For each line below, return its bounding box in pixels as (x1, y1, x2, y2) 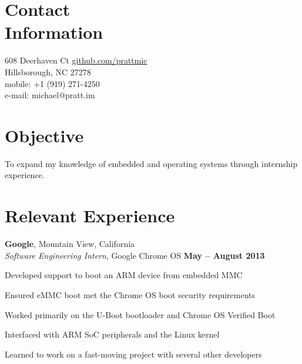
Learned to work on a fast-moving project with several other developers (5, 348, 262, 360)
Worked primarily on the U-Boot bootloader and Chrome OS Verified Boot (5, 308, 276, 320)
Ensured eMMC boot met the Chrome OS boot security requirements (5, 288, 256, 300)
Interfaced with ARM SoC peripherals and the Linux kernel (5, 328, 220, 340)
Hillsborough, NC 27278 (5, 65, 91, 78)
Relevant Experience (5, 203, 175, 228)
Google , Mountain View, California (5, 238, 135, 250)
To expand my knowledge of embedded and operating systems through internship (5, 157, 298, 169)
